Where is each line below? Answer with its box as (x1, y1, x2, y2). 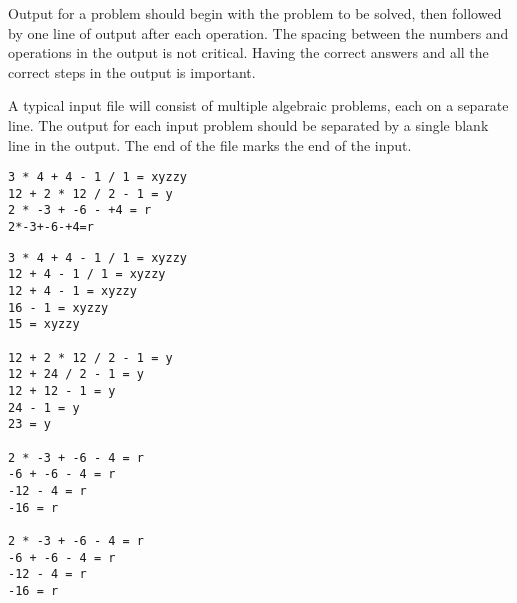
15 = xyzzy (8, 317, 80, 332)
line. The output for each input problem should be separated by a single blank (8, 114, 489, 135)
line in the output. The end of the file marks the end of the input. (8, 134, 412, 155)
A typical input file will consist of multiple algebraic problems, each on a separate (8, 95, 509, 116)
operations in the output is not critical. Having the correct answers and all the (8, 42, 489, 63)
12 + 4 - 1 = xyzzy (8, 284, 137, 299)
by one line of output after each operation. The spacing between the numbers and (8, 22, 509, 43)
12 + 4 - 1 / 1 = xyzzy (8, 267, 166, 282)
